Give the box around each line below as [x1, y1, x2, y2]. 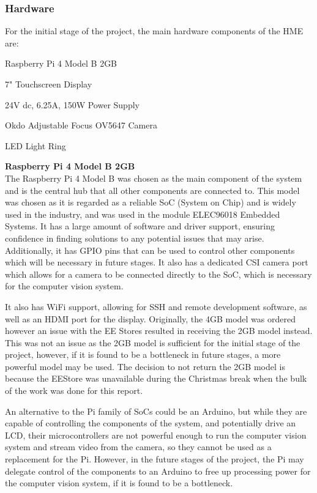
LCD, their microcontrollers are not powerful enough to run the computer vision [5, 428, 307, 441]
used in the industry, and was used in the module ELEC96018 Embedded [5, 207, 280, 220]
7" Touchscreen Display [5, 78, 92, 90]
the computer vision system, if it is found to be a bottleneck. [5, 476, 233, 489]
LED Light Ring [5, 139, 66, 152]
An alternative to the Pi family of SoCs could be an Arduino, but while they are [5, 404, 307, 417]
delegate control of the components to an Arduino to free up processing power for [5, 464, 311, 477]
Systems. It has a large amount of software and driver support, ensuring [5, 220, 275, 232]
